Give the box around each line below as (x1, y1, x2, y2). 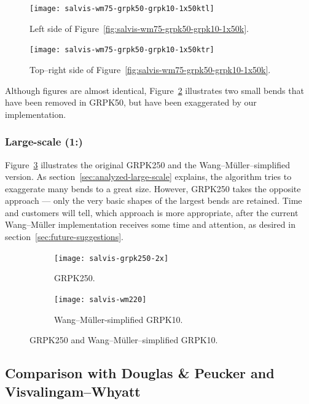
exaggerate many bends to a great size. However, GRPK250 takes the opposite (5, 182, 301, 195)
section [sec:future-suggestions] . (5, 230, 123, 243)
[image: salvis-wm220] (54, 295, 147, 304)
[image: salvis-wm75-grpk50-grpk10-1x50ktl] (29, 4, 214, 13)
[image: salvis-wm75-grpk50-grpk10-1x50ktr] (29, 45, 214, 55)
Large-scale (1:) (5, 134, 83, 149)
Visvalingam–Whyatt (5, 381, 141, 400)
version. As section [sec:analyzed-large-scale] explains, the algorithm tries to (5, 170, 292, 183)
